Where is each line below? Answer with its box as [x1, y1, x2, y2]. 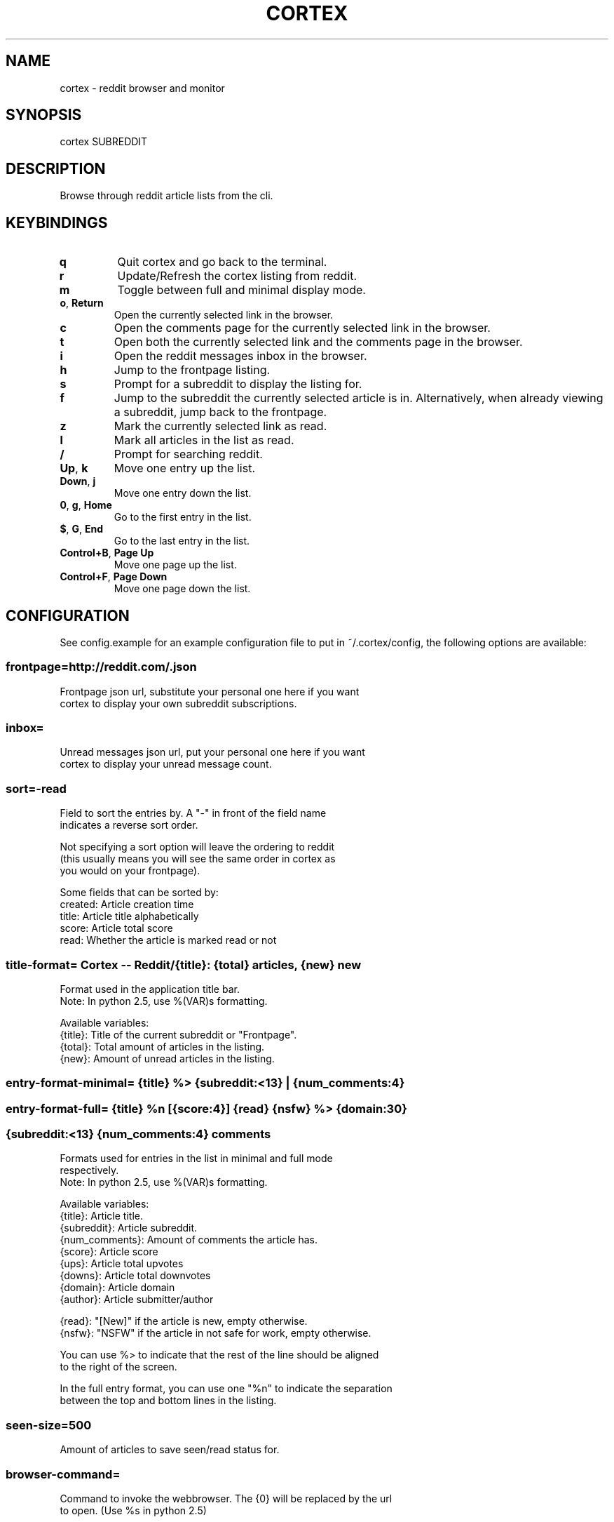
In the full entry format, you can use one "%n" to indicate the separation [60, 1382, 393, 1395]
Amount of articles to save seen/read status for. [60, 1443, 280, 1456]
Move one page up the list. [114, 559, 237, 571]
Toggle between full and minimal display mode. [117, 283, 366, 298]
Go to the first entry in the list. [114, 511, 252, 523]
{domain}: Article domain [60, 1281, 175, 1294]
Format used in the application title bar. [60, 982, 240, 995]
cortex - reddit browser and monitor [60, 81, 225, 94]
